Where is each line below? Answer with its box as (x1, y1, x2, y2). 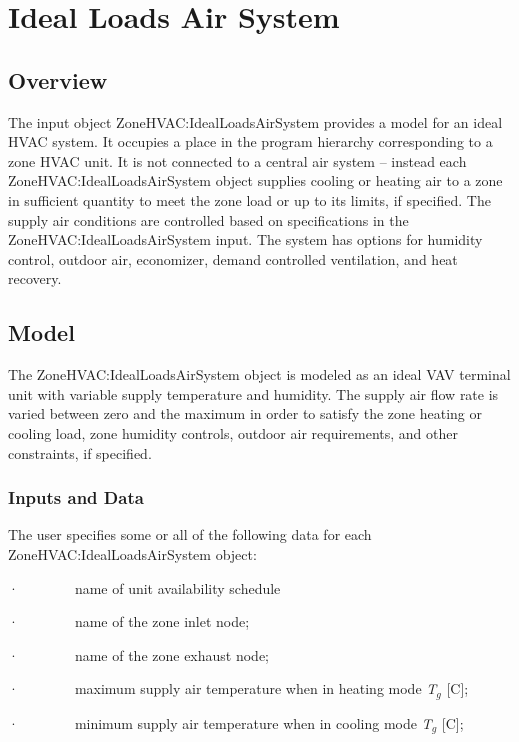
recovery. (8, 268, 62, 289)
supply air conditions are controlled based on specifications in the (8, 209, 409, 230)
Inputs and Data (8, 485, 144, 510)
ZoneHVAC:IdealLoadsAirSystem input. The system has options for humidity (8, 229, 483, 250)
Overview (8, 64, 108, 95)
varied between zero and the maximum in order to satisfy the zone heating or (8, 403, 482, 424)
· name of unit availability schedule (8, 577, 281, 598)
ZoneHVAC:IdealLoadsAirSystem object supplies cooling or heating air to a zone (8, 170, 503, 191)
